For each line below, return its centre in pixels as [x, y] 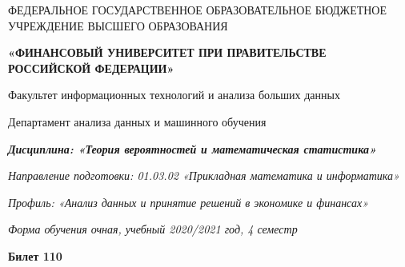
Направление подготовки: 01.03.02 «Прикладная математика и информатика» [204, 175]
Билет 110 [35, 255]
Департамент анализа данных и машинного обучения [137, 121]
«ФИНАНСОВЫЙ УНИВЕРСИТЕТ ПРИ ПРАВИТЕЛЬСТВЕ [167, 52]
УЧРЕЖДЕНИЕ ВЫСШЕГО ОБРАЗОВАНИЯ [118, 25]
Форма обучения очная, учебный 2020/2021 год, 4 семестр [153, 229]
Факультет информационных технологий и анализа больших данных [174, 95]
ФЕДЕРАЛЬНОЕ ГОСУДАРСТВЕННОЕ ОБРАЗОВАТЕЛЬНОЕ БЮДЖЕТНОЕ [198, 10]
